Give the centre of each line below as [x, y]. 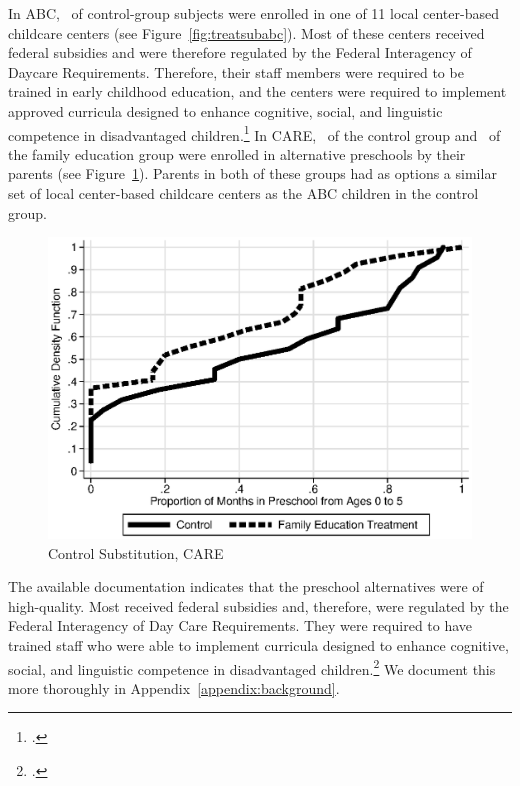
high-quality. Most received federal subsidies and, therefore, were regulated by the [258, 605]
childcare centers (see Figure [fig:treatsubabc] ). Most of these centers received [246, 32]
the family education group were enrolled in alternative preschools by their [237, 153]
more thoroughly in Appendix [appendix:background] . [174, 687]
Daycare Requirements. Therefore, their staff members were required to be [236, 71]
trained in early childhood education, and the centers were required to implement [257, 91]
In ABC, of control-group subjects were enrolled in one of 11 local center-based [253, 13]
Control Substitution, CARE [136, 552]
